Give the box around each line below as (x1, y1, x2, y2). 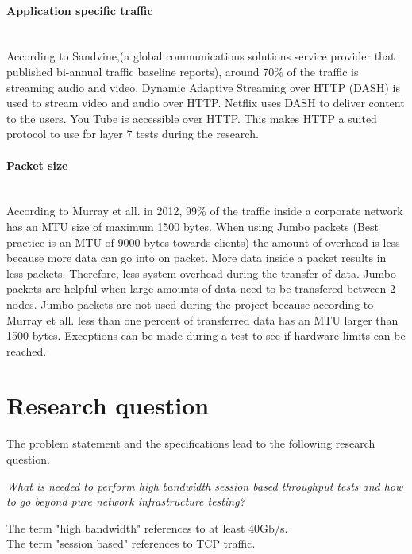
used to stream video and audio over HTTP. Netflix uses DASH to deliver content (6, 94, 405, 111)
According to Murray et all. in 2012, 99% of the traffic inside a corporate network (6, 202, 403, 219)
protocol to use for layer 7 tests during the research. (6, 125, 259, 142)
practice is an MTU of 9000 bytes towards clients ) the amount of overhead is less (6, 233, 400, 250)
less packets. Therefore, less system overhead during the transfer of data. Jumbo (6, 264, 397, 281)
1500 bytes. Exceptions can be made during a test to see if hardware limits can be (6, 327, 406, 344)
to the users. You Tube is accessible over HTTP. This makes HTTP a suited (6, 110, 377, 126)
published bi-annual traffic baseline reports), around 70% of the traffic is (6, 63, 359, 79)
